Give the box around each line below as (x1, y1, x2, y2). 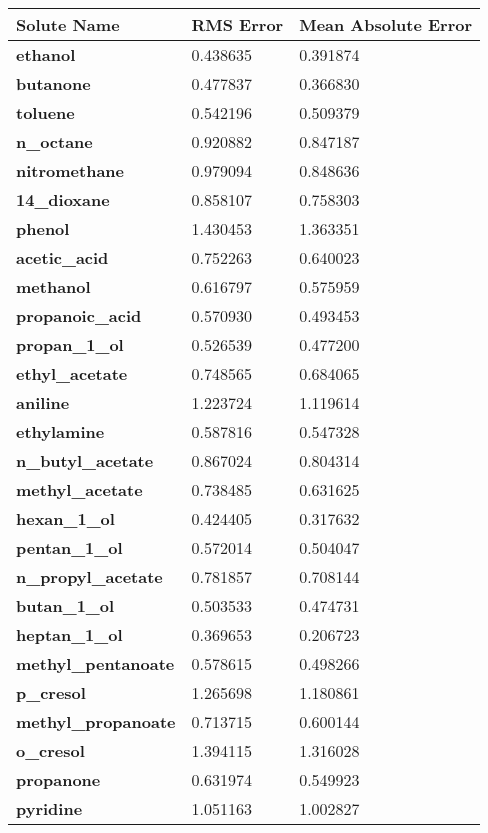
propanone (16, 768, 101, 791)
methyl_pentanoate (16, 652, 175, 675)
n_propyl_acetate (16, 565, 163, 588)
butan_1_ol (16, 594, 115, 617)
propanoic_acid (16, 304, 142, 327)
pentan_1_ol (16, 536, 123, 559)
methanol (16, 275, 91, 298)
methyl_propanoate (16, 710, 176, 733)
